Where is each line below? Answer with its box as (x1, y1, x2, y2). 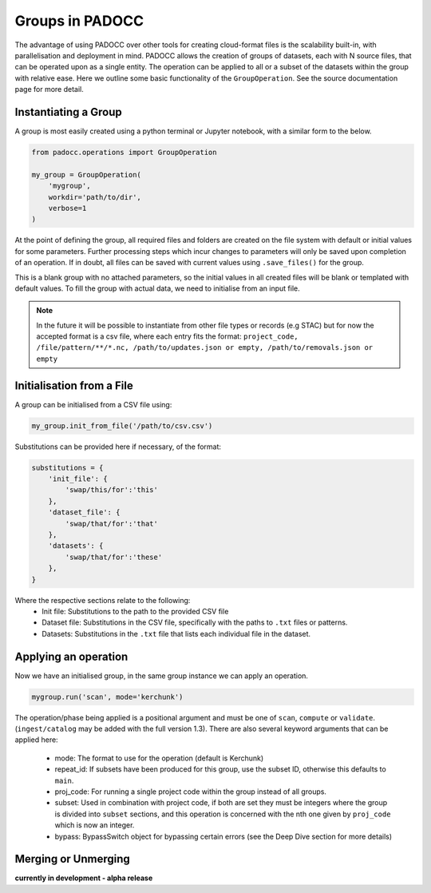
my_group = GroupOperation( (31, 170, 141, 179)
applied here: (14, 735, 59, 744)
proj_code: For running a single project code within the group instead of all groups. (54, 787, 327, 796)
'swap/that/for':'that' (65, 519, 159, 528)
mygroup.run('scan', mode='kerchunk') (31, 692, 184, 701)
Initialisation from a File (14, 379, 133, 392)
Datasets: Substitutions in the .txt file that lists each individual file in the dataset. (42, 629, 311, 638)
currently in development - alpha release (14, 873, 153, 883)
